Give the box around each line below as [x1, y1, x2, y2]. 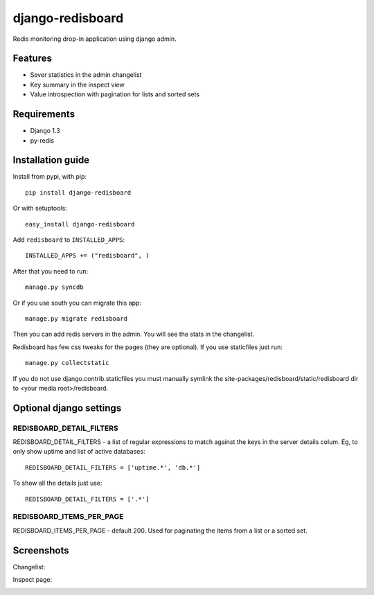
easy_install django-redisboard [25, 220, 135, 228]
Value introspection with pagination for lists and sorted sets [30, 90, 200, 98]
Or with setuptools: [12, 204, 67, 213]
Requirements [12, 108, 75, 121]
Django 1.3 [30, 127, 60, 135]
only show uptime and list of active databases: [12, 447, 145, 456]
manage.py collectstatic [25, 359, 109, 367]
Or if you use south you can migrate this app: [12, 299, 142, 307]
